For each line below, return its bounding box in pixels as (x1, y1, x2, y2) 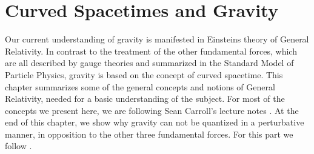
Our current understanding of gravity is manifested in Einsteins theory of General (5, 33, 309, 45)
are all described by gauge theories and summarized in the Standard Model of (5, 56, 294, 69)
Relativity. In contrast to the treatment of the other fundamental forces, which (5, 44, 297, 57)
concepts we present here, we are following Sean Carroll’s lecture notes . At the (5, 104, 299, 116)
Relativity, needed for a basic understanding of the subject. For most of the (5, 92, 285, 105)
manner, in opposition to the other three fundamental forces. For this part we (5, 127, 293, 140)
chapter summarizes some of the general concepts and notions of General (5, 80, 275, 93)
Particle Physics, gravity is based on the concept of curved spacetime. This (5, 68, 283, 81)
